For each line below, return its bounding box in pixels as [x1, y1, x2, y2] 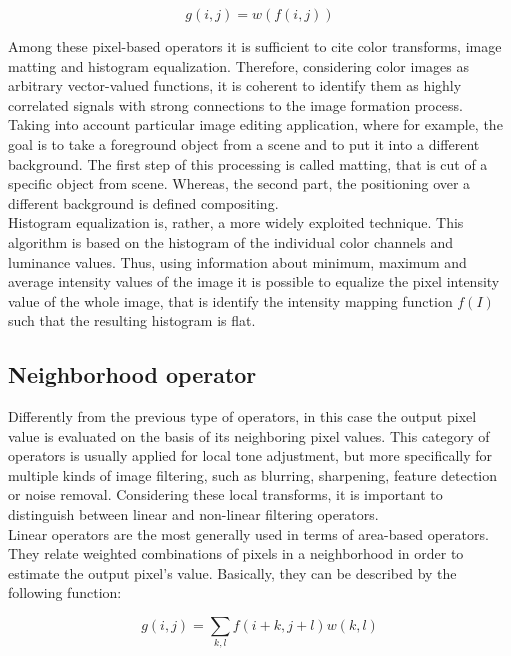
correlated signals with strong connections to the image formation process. [8, 94, 463, 115]
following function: [8, 582, 122, 603]
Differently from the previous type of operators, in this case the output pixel [8, 406, 477, 427]
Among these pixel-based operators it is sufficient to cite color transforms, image [8, 36, 502, 56]
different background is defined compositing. [8, 192, 279, 213]
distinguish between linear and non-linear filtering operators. [8, 504, 379, 525]
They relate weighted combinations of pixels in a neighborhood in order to [8, 543, 464, 564]
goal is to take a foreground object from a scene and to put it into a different [8, 133, 480, 154]
